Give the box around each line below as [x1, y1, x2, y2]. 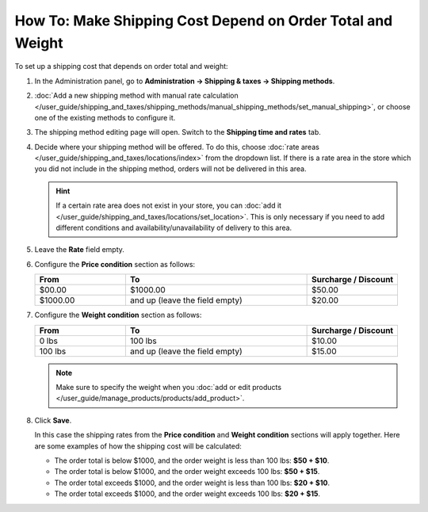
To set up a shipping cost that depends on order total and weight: [14, 62, 229, 71]
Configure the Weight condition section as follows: [34, 310, 202, 320]
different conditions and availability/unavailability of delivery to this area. [55, 223, 292, 233]
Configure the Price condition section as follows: [34, 259, 196, 269]
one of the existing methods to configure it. [34, 113, 176, 122]
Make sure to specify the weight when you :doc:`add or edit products [55, 382, 281, 392]
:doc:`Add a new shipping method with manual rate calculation [34, 91, 239, 101]
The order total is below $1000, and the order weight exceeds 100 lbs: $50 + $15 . [54, 467, 320, 476]
